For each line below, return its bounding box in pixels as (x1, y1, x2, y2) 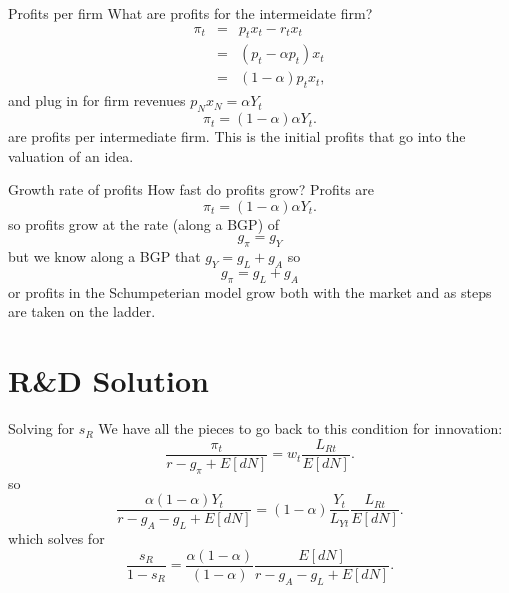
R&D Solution (8, 360, 209, 401)
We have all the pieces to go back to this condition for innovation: (98, 418, 503, 439)
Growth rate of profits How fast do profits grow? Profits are (8, 179, 375, 200)
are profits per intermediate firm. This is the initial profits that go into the (8, 126, 466, 147)
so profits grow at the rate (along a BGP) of (8, 213, 280, 234)
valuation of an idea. (8, 145, 134, 166)
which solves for (8, 528, 105, 549)
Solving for (8, 418, 75, 439)
